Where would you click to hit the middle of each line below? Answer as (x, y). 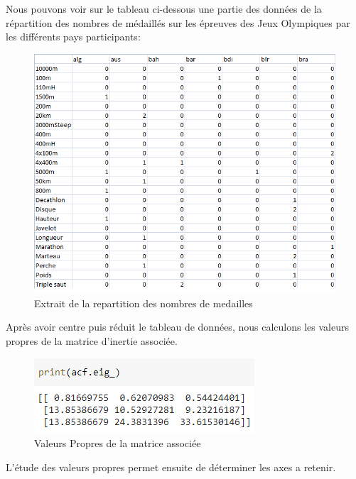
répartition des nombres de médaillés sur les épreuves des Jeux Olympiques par (178, 22)
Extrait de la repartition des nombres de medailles (144, 303)
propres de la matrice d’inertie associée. (92, 340)
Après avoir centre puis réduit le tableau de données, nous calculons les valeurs (177, 327)
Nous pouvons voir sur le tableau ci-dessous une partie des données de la (164, 9)
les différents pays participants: (73, 37)
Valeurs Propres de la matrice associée (118, 443)
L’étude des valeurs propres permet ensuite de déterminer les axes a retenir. (171, 467)
